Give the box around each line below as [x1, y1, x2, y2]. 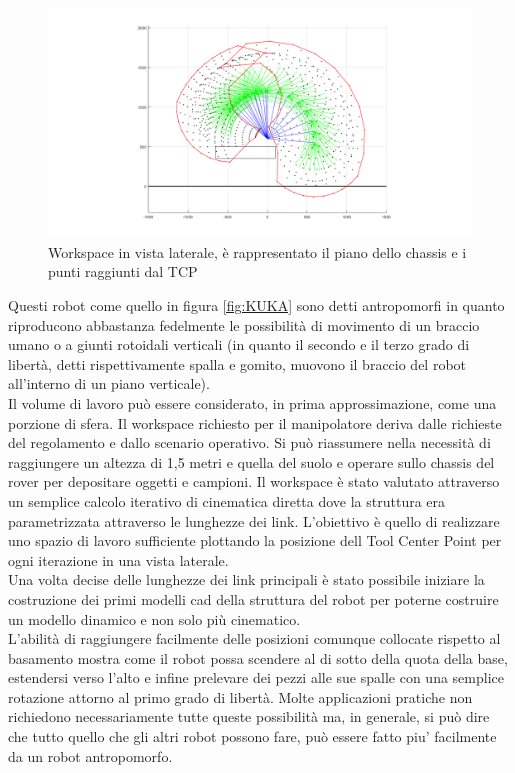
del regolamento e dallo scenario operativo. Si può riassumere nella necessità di [8, 432, 491, 453]
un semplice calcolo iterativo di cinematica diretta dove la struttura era [8, 490, 446, 511]
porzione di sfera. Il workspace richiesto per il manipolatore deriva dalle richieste [8, 412, 502, 433]
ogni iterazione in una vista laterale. [8, 549, 229, 570]
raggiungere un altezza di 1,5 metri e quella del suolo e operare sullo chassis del [8, 451, 495, 472]
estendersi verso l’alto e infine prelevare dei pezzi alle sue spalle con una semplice [8, 667, 504, 688]
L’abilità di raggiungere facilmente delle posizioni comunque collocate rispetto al [8, 628, 501, 649]
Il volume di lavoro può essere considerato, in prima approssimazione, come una [8, 392, 497, 413]
